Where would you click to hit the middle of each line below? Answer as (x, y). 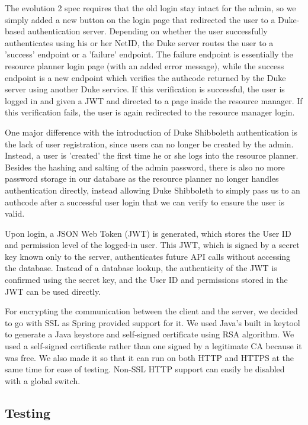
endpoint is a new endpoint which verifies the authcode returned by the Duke (145, 77)
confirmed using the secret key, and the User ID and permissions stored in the (146, 280)
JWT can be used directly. (53, 291)
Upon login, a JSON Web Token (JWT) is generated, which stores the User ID (148, 233)
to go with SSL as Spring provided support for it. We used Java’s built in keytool (153, 322)
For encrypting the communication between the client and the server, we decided (151, 311)
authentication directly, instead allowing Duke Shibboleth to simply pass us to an (153, 190)
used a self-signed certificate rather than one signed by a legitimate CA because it (153, 346)
